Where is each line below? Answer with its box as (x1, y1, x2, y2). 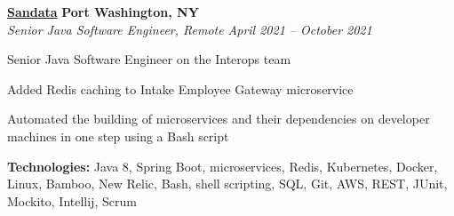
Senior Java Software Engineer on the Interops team (7, 50, 291, 68)
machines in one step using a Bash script (7, 126, 229, 145)
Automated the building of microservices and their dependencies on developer (7, 109, 430, 128)
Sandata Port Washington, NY (7, 3, 199, 20)
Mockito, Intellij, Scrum (7, 191, 137, 210)
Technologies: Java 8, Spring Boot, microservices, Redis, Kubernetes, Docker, (7, 156, 438, 175)
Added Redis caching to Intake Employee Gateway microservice (7, 79, 354, 98)
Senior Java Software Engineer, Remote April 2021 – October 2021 (7, 20, 372, 38)
